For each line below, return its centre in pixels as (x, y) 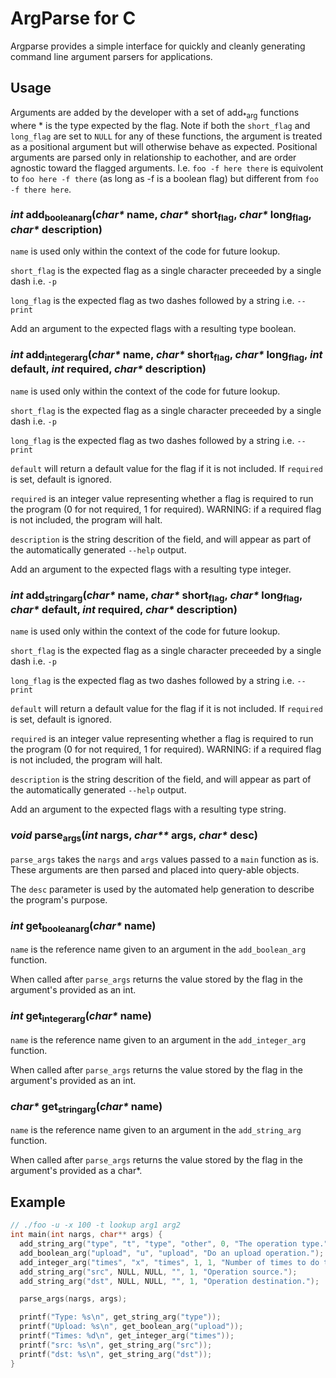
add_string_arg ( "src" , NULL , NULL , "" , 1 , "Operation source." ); (158, 1272)
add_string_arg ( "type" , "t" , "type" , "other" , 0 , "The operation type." (174, 1244)
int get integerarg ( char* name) (81, 1017)
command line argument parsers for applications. (111, 56)
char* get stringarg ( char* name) (86, 1107)
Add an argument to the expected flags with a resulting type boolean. (153, 329)
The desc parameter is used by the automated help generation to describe (162, 889)
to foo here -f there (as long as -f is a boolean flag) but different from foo (164, 178)
